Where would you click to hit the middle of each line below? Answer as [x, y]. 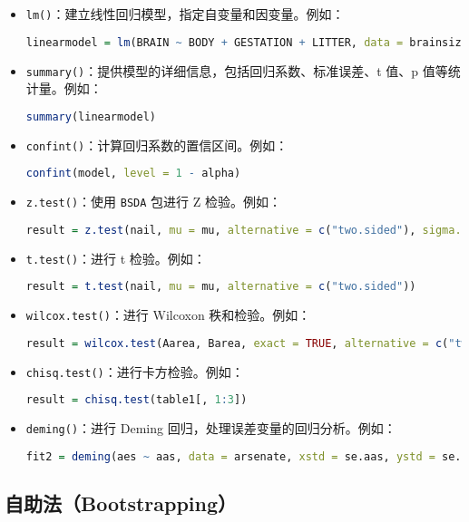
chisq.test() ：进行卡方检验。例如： [135, 371]
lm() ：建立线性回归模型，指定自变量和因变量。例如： [185, 14]
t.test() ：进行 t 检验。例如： [116, 258]
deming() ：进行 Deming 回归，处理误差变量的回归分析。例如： [211, 428]
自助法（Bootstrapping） [121, 503]
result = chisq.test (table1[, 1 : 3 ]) [137, 400]
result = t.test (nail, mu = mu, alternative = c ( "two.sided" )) [221, 287]
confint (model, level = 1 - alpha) [133, 174]
